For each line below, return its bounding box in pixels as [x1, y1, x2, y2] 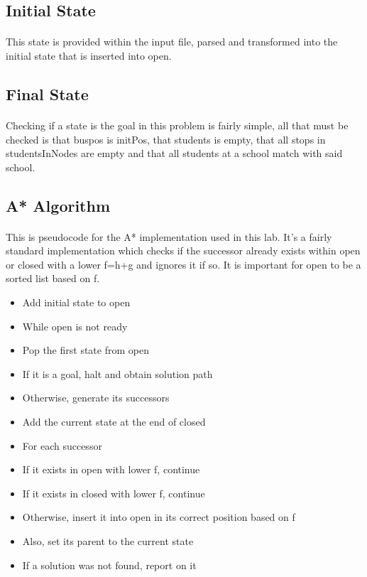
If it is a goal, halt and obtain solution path [22, 366, 213, 381]
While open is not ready [22, 318, 128, 333]
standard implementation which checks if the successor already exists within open [6, 243, 361, 258]
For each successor [22, 438, 102, 453]
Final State [6, 82, 89, 104]
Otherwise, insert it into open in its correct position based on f [22, 509, 295, 524]
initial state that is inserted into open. [6, 48, 172, 63]
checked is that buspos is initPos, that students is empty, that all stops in [6, 131, 326, 146]
